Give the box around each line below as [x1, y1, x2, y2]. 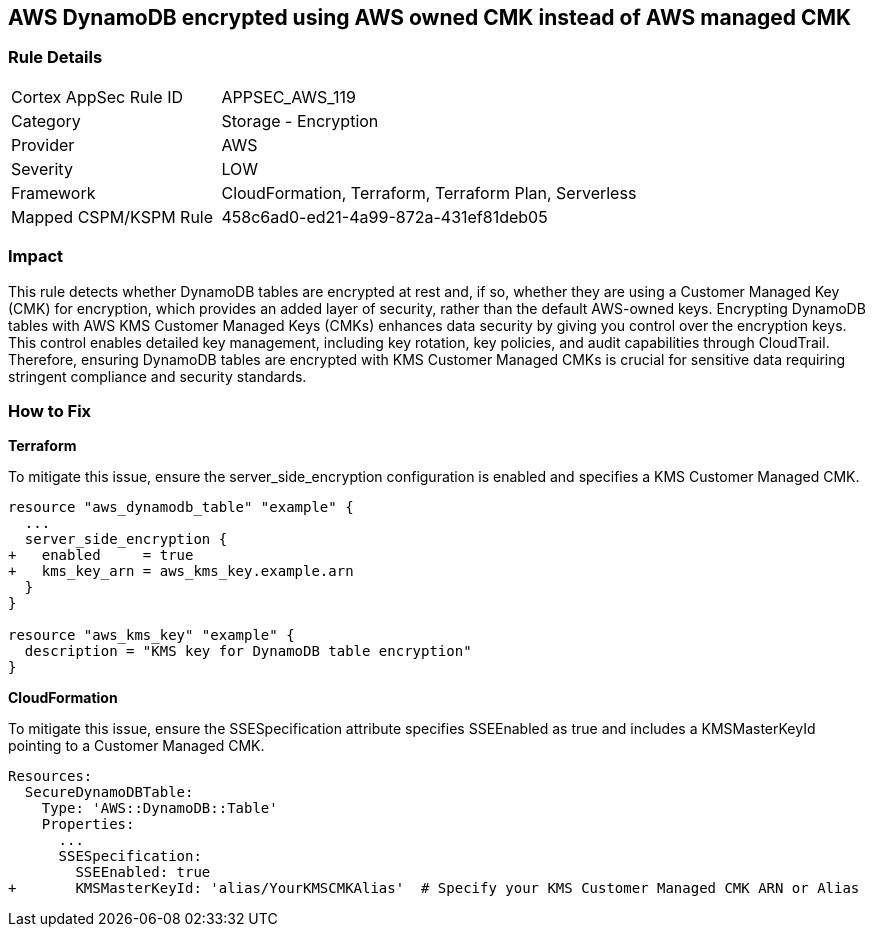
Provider [11, 134, 75, 155]
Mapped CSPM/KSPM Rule [11, 206, 214, 227]
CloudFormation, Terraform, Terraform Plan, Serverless [221, 182, 637, 203]
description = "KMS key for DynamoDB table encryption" [24, 643, 472, 660]
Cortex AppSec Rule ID [11, 86, 184, 107]
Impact [8, 246, 64, 267]
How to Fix [8, 400, 92, 421]
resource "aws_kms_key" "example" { [8, 627, 295, 644]
